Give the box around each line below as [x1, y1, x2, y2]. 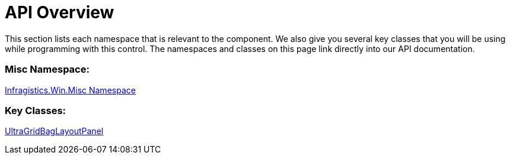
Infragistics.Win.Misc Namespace [5, 85, 136, 95]
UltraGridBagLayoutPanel [5, 126, 104, 137]
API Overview [5, 2, 114, 22]
